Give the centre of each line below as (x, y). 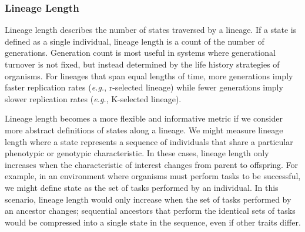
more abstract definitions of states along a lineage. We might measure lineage (144, 130)
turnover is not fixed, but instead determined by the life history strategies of (142, 64)
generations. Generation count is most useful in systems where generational (140, 53)
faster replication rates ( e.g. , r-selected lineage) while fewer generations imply (144, 87)
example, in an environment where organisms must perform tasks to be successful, (153, 176)
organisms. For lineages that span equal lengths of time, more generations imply (149, 75)
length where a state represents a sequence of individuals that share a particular (149, 141)
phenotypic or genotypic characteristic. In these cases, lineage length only (137, 153)
